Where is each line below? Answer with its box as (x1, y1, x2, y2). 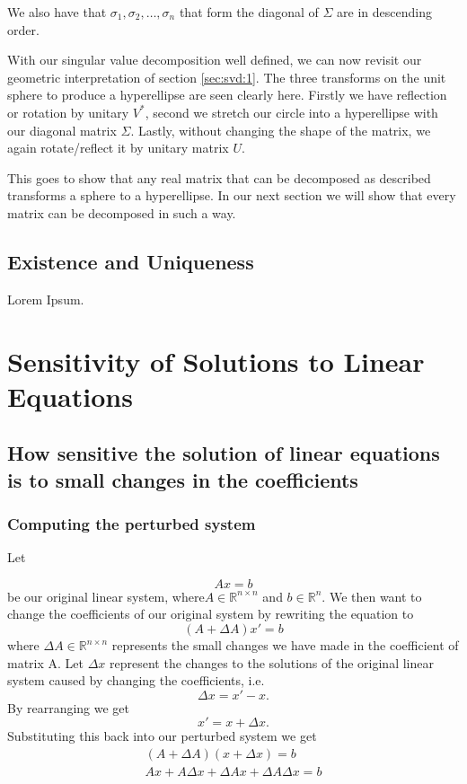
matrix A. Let (7, 653, 84, 672)
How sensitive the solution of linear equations (7, 439, 440, 467)
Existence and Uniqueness (7, 247, 254, 275)
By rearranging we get (7, 698, 130, 717)
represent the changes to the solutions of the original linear (110, 653, 434, 672)
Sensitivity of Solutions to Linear (7, 342, 425, 379)
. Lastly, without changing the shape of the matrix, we (130, 120, 431, 139)
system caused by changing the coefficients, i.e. (7, 671, 265, 690)
